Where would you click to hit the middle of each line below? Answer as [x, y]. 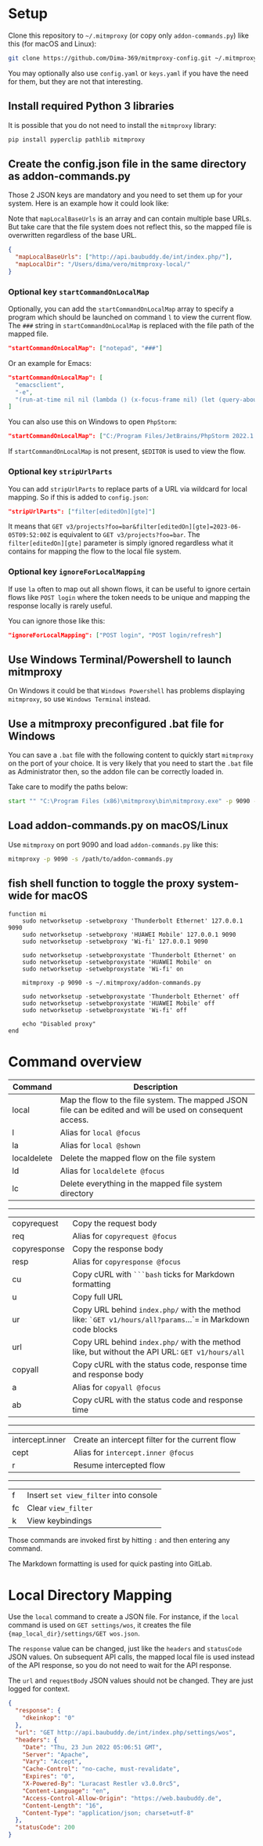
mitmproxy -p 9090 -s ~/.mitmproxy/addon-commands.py [112, 982]
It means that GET [36, 526]
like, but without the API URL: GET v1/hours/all [159, 1351]
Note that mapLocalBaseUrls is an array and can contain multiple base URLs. [130, 219]
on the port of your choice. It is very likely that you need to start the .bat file [131, 763]
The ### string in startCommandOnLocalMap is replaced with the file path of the [131, 326]
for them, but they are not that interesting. [76, 81]
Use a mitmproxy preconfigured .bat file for [116, 724]
